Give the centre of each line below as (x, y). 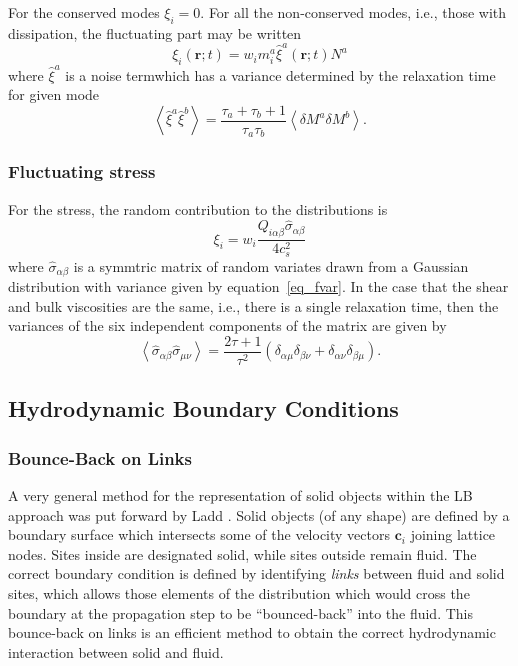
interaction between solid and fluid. (116, 651)
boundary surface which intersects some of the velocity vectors (199, 534)
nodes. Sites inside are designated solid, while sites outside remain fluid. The (242, 553)
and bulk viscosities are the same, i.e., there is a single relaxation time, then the (253, 305)
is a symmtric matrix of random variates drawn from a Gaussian (271, 265)
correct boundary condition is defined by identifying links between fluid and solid (256, 573)
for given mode (54, 94)
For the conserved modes (84, 12)
